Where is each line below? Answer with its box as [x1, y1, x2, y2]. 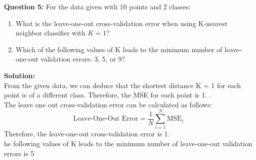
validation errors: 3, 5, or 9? [41, 54, 125, 64]
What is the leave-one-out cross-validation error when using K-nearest [15, 18, 228, 28]
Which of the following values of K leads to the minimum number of [15, 44, 222, 54]
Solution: [4, 70, 35, 80]
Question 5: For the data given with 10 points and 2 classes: [4, 1, 191, 11]
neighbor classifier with [15, 28, 85, 38]
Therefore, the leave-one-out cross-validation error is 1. [4, 128, 170, 139]
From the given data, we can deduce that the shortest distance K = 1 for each [4, 80, 241, 90]
